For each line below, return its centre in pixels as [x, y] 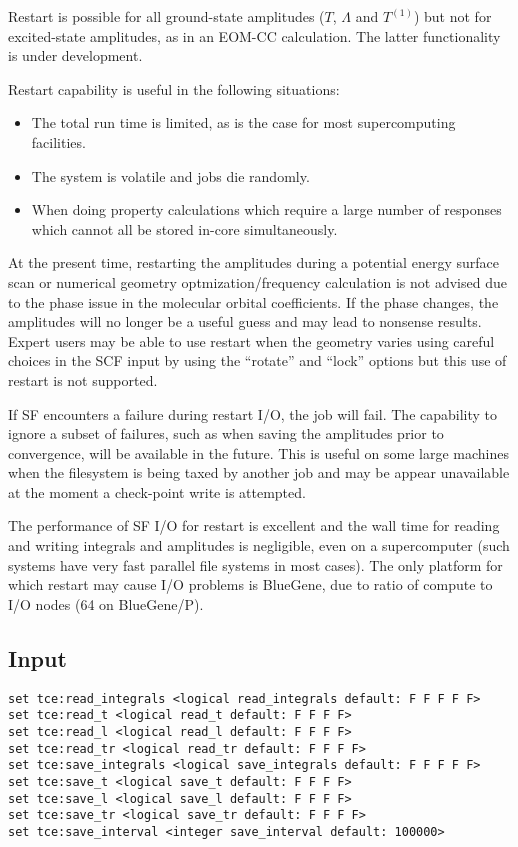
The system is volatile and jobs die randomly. [170, 175]
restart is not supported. [83, 379]
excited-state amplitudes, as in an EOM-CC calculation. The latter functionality [254, 35]
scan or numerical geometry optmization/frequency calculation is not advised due [257, 281]
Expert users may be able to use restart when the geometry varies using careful [251, 340]
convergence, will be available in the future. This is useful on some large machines [258, 452]
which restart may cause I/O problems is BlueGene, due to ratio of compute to [250, 584]
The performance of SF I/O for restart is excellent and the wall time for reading [254, 525]
